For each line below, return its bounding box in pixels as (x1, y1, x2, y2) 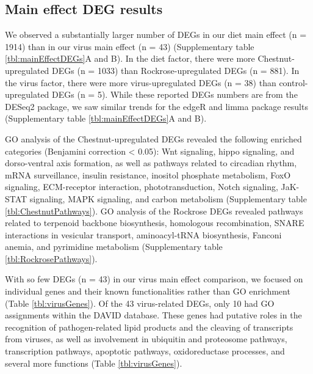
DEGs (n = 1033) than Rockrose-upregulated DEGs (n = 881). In (52, 64, 300, 76)
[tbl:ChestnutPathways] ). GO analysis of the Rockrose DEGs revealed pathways (5, 204, 303, 217)
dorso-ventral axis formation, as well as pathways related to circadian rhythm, (5, 156, 297, 169)
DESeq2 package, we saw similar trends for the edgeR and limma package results (5, 100, 308, 112)
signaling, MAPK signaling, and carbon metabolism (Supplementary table (29, 192, 307, 205)
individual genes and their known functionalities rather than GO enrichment (5, 285, 290, 298)
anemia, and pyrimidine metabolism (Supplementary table (5, 240, 223, 253)
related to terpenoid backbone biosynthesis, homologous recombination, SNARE (5, 216, 304, 229)
